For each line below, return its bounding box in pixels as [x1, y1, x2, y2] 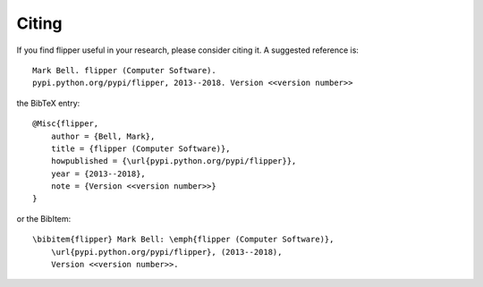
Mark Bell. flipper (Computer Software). [32, 65, 216, 75]
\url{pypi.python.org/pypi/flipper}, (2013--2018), [50, 247, 283, 257]
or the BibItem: [16, 213, 72, 224]
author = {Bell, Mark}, [50, 131, 156, 141]
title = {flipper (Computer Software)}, [50, 143, 232, 154]
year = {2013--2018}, [50, 168, 147, 179]
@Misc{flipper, [32, 119, 99, 129]
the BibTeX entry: [16, 97, 80, 108]
